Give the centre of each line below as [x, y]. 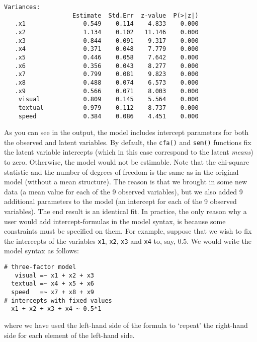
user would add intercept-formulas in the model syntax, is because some [115, 221]
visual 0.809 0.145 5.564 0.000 [108, 99]
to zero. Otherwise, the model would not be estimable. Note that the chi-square [127, 162]
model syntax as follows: [41, 251]
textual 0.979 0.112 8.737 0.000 [108, 108]
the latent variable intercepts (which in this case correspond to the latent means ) [129, 152]
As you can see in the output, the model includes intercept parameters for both [126, 132]
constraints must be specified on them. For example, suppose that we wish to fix [128, 231]
